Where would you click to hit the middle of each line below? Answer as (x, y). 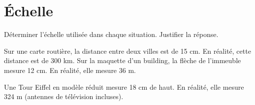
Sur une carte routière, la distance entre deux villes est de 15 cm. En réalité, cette (127, 51)
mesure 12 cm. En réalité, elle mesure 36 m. (70, 70)
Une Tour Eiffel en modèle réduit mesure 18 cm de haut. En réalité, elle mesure (124, 87)
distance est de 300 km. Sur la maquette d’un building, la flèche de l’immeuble (123, 60)
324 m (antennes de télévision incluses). (64, 96)
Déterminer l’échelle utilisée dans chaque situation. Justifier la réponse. (111, 34)
